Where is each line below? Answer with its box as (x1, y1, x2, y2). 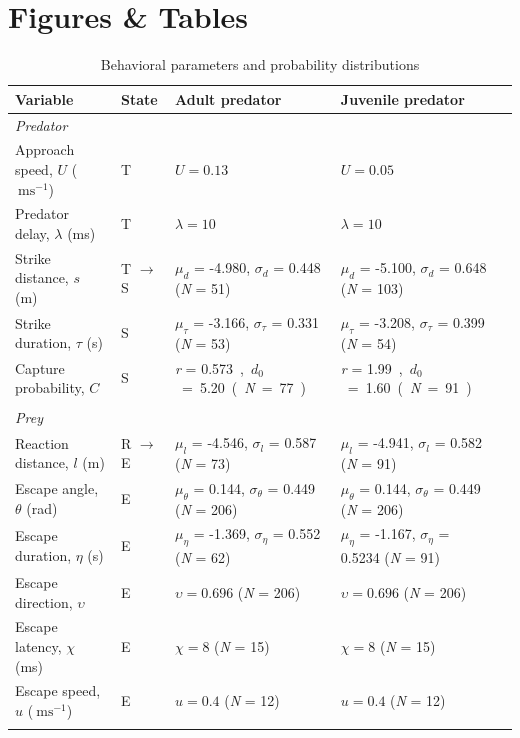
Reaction (15, 432, 69, 453)
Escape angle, (15, 478, 99, 499)
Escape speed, (15, 680, 101, 701)
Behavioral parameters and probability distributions (100, 54, 420, 75)
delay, (15, 223, 50, 244)
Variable (15, 88, 74, 109)
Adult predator (175, 88, 282, 109)
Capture (15, 357, 65, 378)
